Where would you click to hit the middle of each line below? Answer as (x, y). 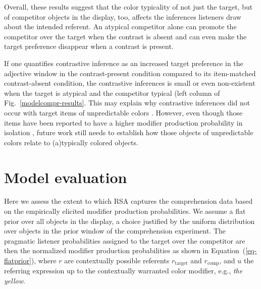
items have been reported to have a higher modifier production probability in (123, 122)
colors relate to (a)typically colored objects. (71, 142)
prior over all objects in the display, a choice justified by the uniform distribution (129, 221)
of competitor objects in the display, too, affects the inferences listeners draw (123, 16)
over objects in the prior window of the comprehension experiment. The (115, 231)
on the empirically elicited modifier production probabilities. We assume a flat (125, 211)
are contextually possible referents (117, 260)
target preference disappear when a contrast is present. (89, 46)
